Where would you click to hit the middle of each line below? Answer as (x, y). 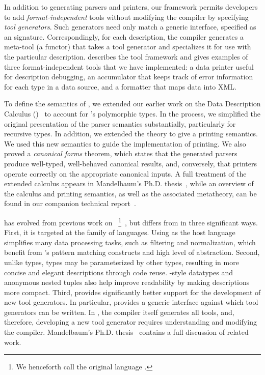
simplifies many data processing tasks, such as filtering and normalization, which (130, 242)
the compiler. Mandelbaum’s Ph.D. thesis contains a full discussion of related (126, 332)
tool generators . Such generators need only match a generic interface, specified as (130, 27)
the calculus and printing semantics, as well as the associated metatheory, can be (130, 193)
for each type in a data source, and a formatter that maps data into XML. (120, 86)
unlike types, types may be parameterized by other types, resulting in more (122, 262)
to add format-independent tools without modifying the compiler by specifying (126, 17)
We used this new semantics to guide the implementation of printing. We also (125, 143)
